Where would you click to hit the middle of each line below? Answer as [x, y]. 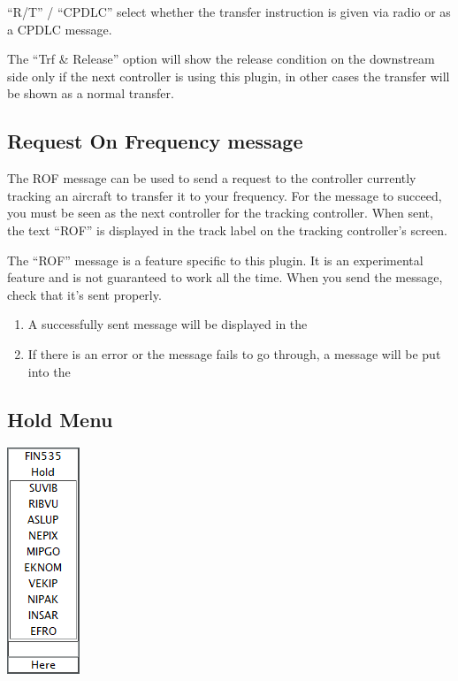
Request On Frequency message [155, 141]
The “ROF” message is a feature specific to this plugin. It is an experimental [215, 260]
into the [49, 371]
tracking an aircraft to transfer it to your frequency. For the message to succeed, [225, 195]
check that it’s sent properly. [84, 294]
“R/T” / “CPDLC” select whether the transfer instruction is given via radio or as [229, 11]
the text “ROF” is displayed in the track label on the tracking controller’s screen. [227, 230]
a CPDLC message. [60, 29]
